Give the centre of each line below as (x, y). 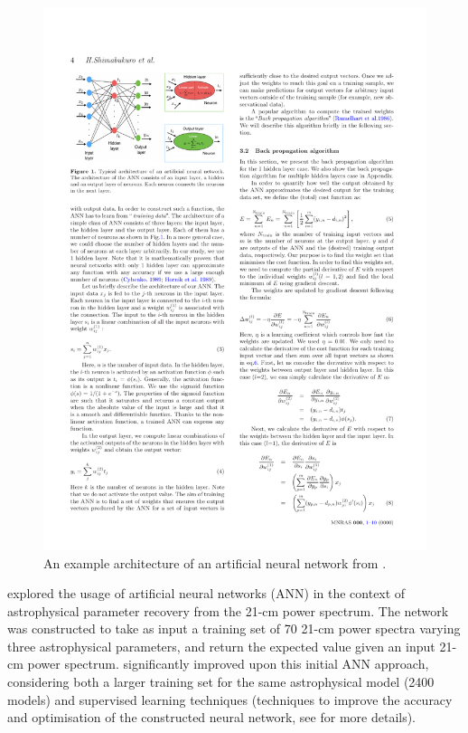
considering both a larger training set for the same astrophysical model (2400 (221, 682)
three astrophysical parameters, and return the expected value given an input (221, 646)
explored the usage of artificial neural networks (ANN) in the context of (206, 593)
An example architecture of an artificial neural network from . (215, 562)
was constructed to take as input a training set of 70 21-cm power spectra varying (234, 628)
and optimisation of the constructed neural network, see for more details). (212, 717)
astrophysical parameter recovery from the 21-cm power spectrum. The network (228, 610)
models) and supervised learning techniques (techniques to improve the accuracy (230, 699)
